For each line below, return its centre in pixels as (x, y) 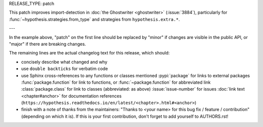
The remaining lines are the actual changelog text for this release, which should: (89, 53)
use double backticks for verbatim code (65, 69)
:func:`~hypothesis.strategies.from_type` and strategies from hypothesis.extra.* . (94, 19)
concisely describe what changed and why (64, 62)
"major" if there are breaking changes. (47, 44)
